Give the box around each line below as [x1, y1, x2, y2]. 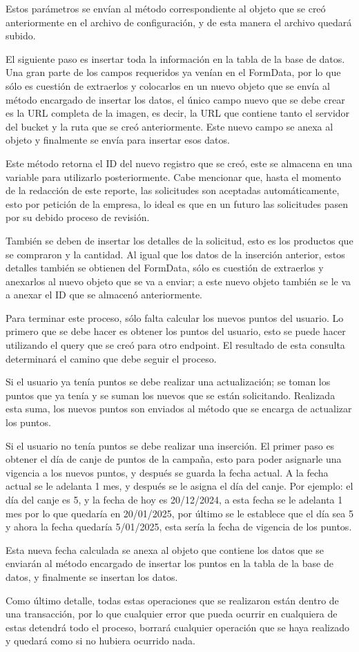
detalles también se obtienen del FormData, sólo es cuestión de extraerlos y [6, 260, 324, 275]
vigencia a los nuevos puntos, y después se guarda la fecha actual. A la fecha [6, 465, 329, 479]
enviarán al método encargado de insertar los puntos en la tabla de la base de [6, 556, 333, 570]
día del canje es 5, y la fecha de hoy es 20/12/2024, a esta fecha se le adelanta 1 [6, 492, 343, 506]
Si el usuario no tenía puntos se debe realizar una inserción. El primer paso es [6, 438, 335, 452]
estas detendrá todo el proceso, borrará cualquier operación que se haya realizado [6, 620, 350, 634]
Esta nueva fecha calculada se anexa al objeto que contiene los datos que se [6, 542, 324, 557]
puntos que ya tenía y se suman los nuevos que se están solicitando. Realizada [6, 387, 336, 402]
